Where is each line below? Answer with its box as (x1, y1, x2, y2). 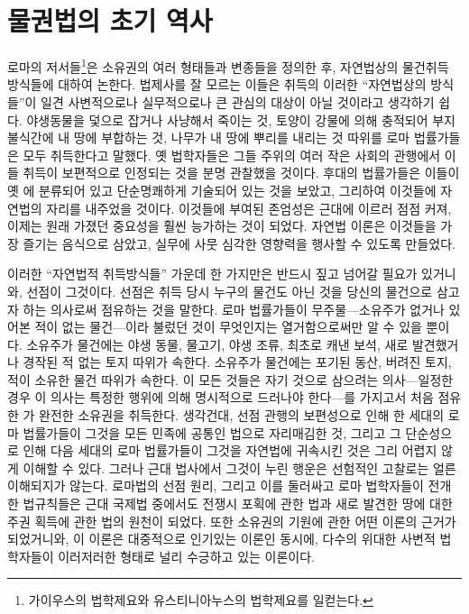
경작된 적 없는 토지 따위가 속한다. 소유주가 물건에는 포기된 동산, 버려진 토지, (23, 353, 452, 371)
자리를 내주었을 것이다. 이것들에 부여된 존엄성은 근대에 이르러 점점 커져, (46, 198, 452, 217)
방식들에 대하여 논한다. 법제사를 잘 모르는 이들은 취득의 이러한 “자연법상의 (7, 75, 427, 94)
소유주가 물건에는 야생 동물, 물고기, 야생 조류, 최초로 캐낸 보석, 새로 (26, 334, 409, 353)
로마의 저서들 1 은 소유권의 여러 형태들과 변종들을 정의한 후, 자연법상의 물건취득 (7, 55, 449, 76)
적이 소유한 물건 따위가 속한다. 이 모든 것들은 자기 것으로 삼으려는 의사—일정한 (7, 370, 454, 389)
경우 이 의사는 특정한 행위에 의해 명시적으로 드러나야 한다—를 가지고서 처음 (7, 388, 434, 407)
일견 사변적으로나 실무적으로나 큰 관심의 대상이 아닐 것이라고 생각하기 (41, 92, 435, 111)
